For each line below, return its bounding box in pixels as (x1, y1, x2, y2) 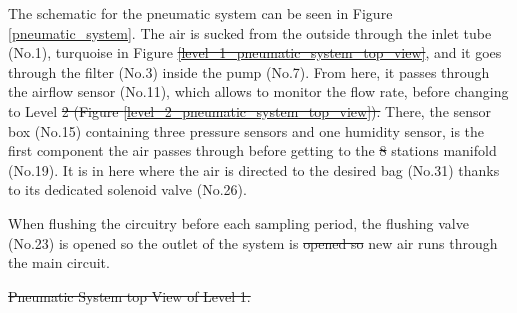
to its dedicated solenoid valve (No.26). (8, 179, 247, 200)
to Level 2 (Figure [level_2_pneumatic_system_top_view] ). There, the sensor (8, 100, 492, 121)
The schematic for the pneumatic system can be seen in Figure (8, 3, 393, 23)
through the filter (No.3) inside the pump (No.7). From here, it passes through (8, 61, 490, 82)
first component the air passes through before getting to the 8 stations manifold (8, 140, 497, 161)
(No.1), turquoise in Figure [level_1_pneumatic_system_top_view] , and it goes (8, 42, 502, 63)
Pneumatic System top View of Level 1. (8, 285, 251, 306)
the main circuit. (8, 252, 110, 273)
